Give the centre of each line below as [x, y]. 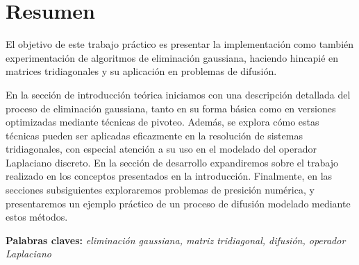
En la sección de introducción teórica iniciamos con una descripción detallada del [178, 94]
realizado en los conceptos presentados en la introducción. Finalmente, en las [169, 176]
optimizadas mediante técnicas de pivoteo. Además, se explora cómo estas [162, 122]
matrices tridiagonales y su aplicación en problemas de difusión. [141, 71]
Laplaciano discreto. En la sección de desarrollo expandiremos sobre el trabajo [172, 162]
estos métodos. [37, 217]
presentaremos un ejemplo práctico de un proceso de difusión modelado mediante [178, 203]
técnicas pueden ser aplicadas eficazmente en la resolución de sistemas [154, 135]
